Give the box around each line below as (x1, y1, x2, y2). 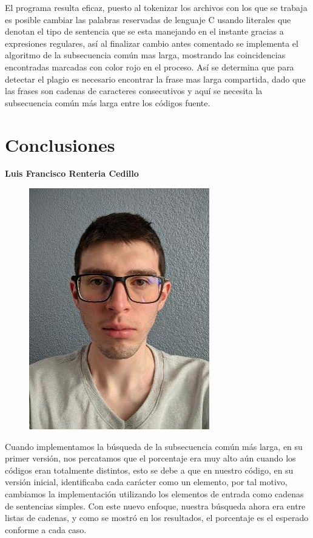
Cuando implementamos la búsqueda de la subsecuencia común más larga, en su (5, 440, 303, 452)
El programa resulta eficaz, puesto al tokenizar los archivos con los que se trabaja (5, 1, 308, 13)
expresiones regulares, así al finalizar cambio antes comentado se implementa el (5, 36, 298, 49)
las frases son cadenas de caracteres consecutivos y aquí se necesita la (5, 84, 263, 97)
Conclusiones (5, 132, 115, 157)
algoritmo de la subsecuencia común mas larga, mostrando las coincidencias (5, 49, 286, 61)
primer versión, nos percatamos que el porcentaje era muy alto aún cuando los (5, 452, 296, 465)
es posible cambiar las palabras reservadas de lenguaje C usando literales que (5, 13, 291, 26)
